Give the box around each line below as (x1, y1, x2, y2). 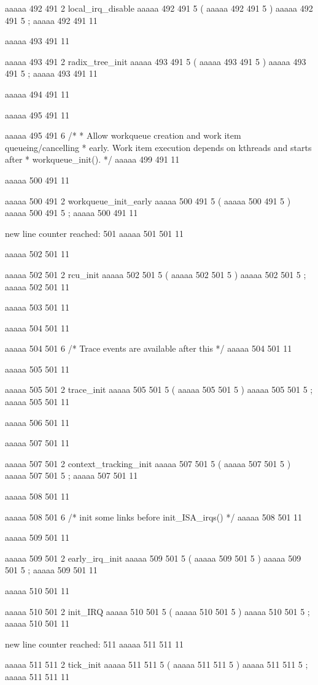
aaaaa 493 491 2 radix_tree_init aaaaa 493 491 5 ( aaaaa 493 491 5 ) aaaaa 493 (5, 55, 306, 68)
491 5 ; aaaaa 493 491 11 (5, 67, 98, 80)
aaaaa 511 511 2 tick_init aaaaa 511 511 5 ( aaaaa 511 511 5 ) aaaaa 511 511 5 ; (5, 658, 308, 671)
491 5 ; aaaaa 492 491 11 (5, 14, 98, 26)
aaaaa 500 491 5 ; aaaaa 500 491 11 (5, 206, 138, 219)
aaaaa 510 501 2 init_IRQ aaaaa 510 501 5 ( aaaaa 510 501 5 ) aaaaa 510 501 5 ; (5, 605, 310, 617)
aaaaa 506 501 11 (5, 416, 69, 428)
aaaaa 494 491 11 (5, 87, 69, 100)
